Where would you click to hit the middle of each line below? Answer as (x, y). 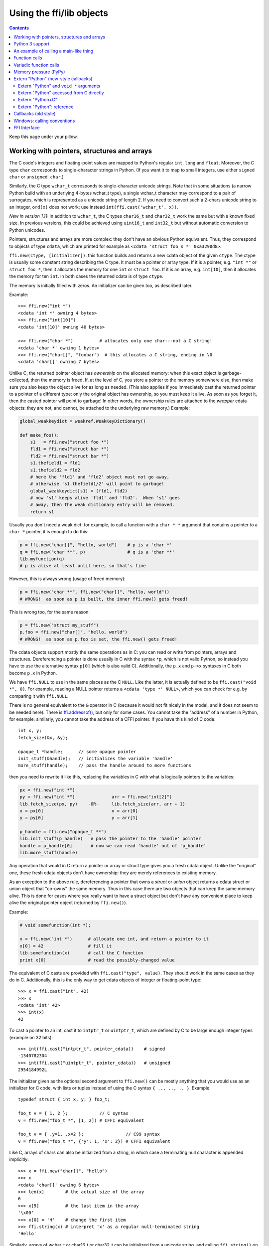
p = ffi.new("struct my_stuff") (59, 625)
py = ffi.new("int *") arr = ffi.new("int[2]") (96, 797)
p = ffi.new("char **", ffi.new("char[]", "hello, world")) (95, 592)
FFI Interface (27, 128)
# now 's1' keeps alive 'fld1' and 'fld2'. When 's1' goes (105, 498)
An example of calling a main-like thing (54, 51)
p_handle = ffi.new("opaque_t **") (63, 832)
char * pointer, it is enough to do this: (49, 532)
